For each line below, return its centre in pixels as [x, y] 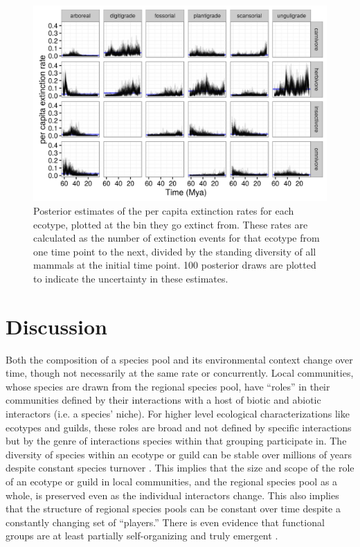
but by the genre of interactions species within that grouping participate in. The [176, 441]
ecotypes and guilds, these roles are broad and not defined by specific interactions [179, 427]
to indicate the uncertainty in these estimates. [131, 278]
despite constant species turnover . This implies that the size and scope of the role [180, 468]
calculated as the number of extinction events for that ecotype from [177, 238]
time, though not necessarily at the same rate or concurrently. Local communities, [180, 373]
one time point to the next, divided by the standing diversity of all [175, 251]
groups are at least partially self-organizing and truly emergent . [142, 536]
